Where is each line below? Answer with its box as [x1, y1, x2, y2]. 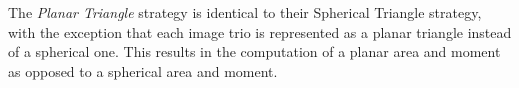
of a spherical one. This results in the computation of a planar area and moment [8, 41, 501, 62]
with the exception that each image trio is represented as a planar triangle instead [8, 21, 512, 42]
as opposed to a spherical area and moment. [8, 60, 278, 81]
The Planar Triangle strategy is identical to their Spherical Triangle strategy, [8, 2, 482, 22]
